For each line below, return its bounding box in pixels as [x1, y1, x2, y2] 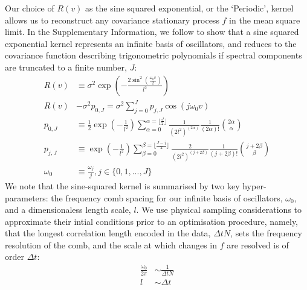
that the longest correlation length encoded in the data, [5, 227, 211, 239]
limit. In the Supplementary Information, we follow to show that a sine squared [5, 25, 299, 38]
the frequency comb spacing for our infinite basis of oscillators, [51, 191, 283, 204]
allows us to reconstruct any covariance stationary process [5, 13, 219, 26]
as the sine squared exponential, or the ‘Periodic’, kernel [85, 2, 294, 14]
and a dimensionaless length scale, [5, 203, 131, 216]
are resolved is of [227, 238, 289, 251]
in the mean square [229, 13, 300, 26]
